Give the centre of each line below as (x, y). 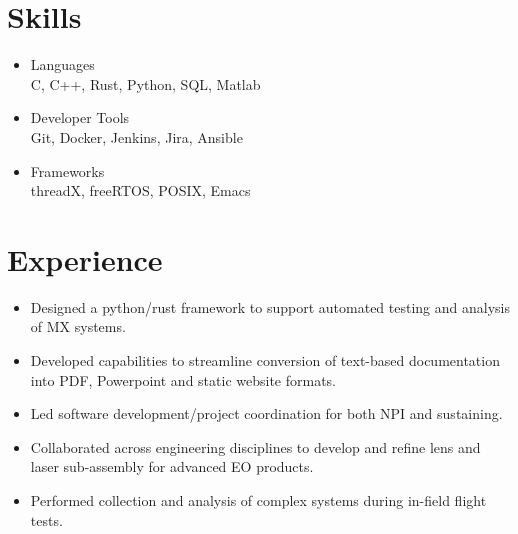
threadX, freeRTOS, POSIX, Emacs (140, 190)
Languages (62, 64)
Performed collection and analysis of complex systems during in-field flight (258, 499)
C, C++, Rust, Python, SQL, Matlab (145, 83)
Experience (85, 258)
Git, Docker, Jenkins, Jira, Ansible (136, 136)
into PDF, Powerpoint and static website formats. (183, 379)
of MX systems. (78, 326)
